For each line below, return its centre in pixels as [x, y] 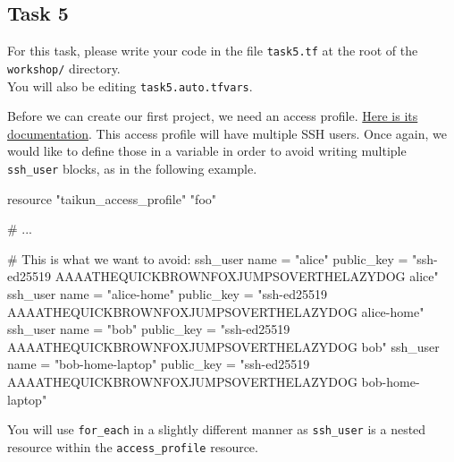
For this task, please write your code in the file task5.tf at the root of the [213, 51]
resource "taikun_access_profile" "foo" [112, 198]
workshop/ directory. [64, 68]
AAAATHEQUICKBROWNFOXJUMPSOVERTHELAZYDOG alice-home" [216, 311]
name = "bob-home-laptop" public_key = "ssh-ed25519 [159, 364]
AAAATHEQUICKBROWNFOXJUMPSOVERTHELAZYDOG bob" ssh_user [223, 346]
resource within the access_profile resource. [133, 446]
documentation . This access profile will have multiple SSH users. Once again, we [227, 133]
